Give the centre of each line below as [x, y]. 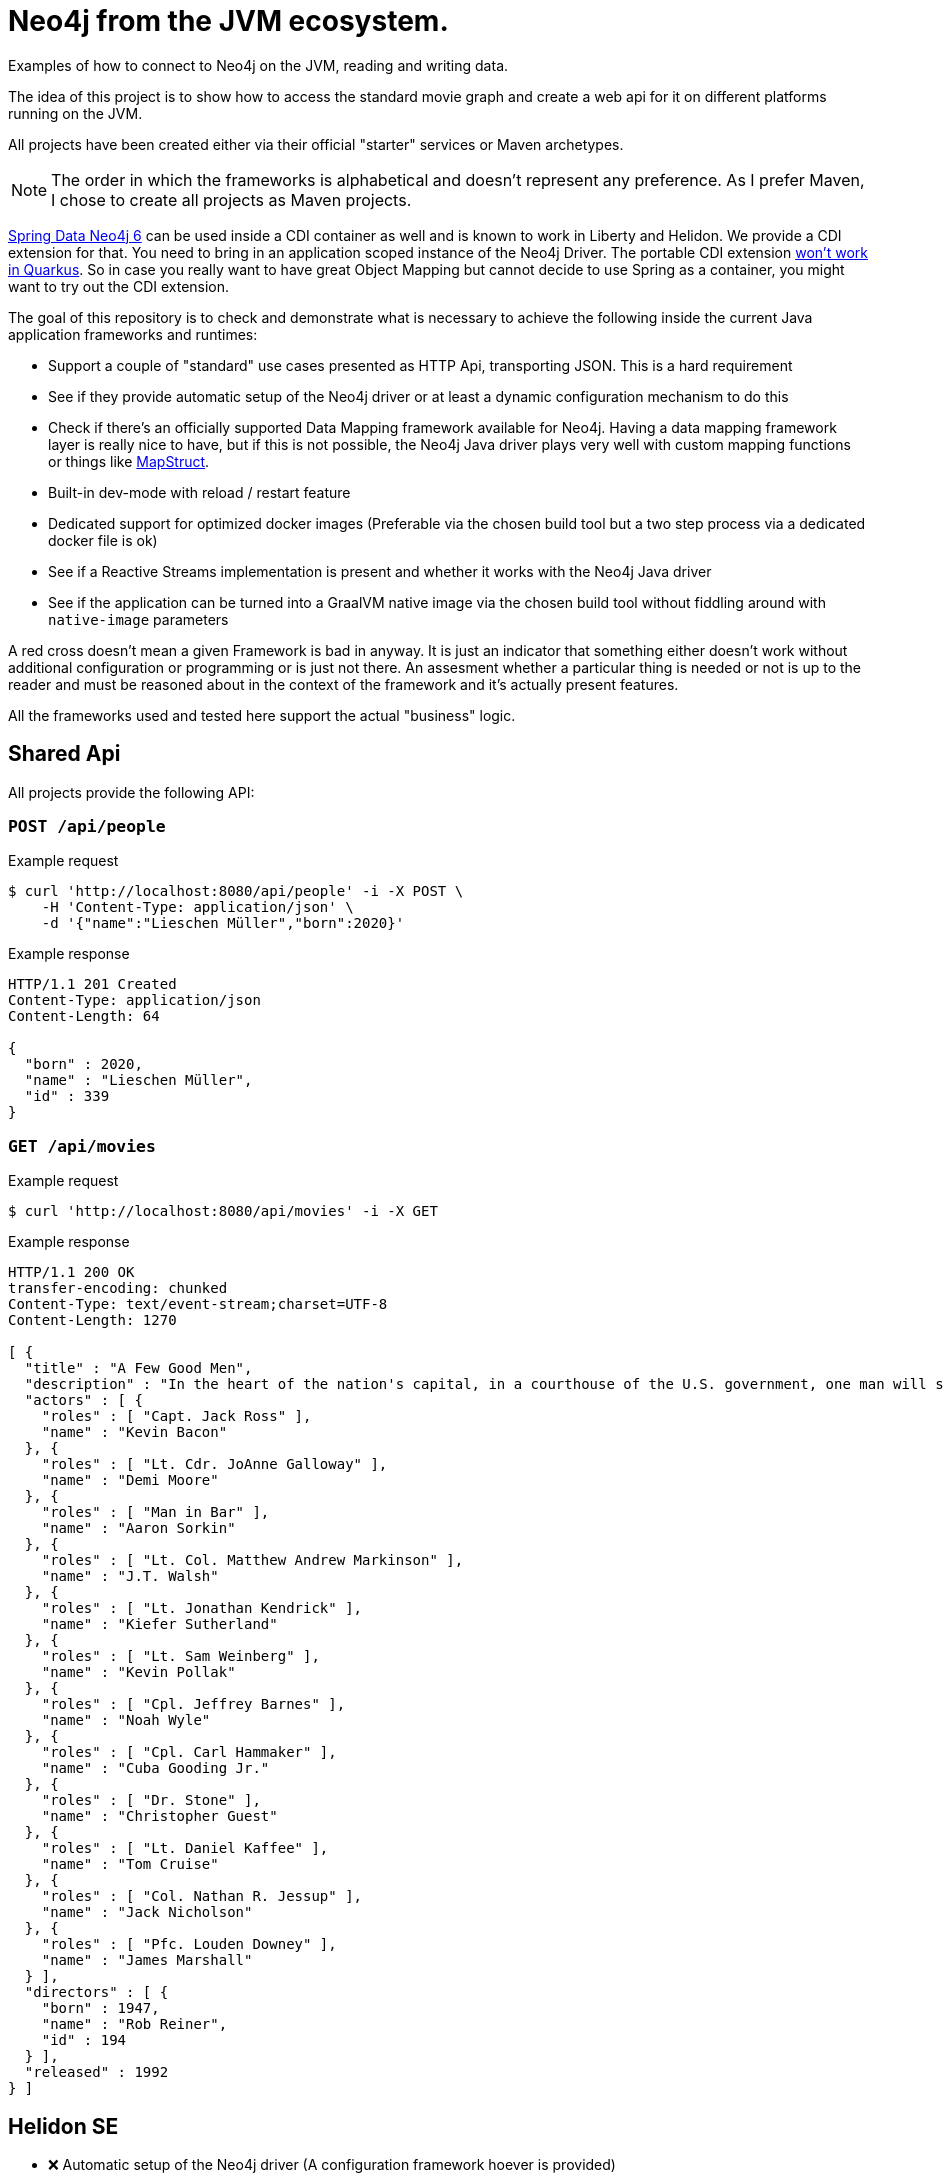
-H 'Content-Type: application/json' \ [197, 907]
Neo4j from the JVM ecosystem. [228, 21]
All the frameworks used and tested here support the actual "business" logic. [262, 715]
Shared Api [64, 754]
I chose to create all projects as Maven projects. [231, 199]
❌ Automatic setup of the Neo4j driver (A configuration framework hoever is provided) [332, 2164]
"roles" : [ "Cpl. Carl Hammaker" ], [189, 1752]
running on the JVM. [75, 113]
